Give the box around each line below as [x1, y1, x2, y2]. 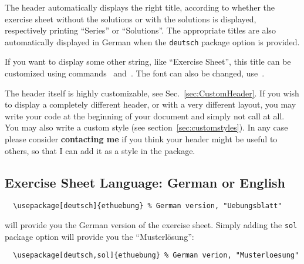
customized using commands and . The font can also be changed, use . [5, 67, 265, 79]
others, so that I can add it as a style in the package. [5, 144, 195, 156]
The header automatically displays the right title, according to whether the [5, 1, 275, 13]
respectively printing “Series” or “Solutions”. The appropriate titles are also [5, 24, 276, 36]
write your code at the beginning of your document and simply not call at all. [5, 109, 285, 122]
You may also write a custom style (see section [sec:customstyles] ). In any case [5, 121, 288, 133]
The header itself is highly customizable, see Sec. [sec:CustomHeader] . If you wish [5, 86, 299, 99]
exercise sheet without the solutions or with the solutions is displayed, [5, 12, 256, 25]
